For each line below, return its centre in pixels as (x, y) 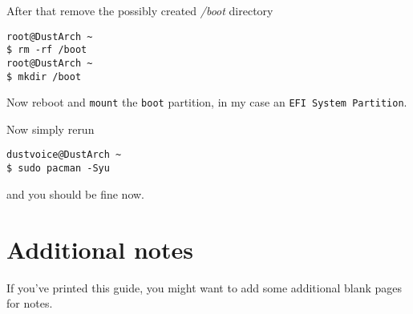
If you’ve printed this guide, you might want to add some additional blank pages (204, 287)
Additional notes (100, 249)
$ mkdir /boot (44, 76)
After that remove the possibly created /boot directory (140, 10)
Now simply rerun (51, 129)
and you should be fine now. (75, 193)
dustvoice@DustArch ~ (64, 155)
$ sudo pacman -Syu (58, 169)
